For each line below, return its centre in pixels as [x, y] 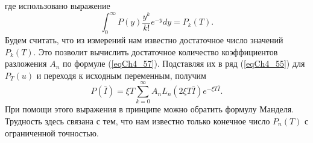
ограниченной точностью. [52, 132]
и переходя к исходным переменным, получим [121, 75]
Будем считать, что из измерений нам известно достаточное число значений [144, 39]
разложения [26, 63]
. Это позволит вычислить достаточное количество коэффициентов [156, 51]
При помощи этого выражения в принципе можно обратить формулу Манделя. [150, 109]
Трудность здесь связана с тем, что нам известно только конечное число [138, 121]
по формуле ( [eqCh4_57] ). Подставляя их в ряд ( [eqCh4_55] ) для [184, 63]
